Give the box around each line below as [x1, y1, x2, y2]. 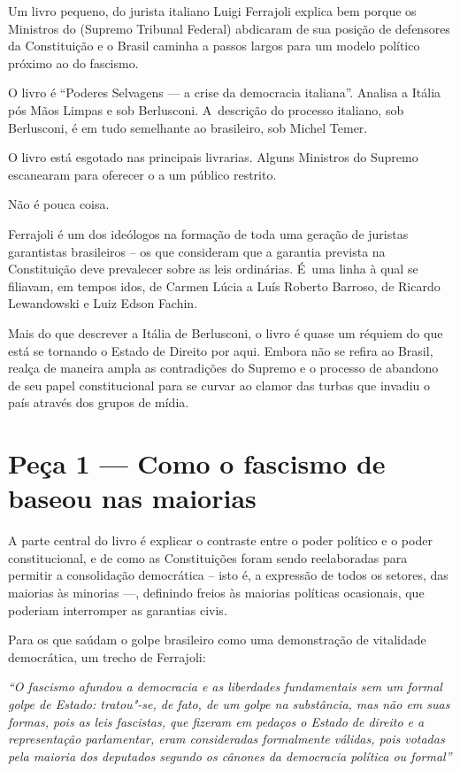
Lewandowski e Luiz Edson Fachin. [8, 294, 198, 312]
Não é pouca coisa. [8, 195, 110, 213]
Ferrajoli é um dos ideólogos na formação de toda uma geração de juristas [8, 224, 409, 243]
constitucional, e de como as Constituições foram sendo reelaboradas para [8, 548, 408, 567]
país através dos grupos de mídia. [8, 393, 189, 412]
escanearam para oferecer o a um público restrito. [8, 165, 277, 183]
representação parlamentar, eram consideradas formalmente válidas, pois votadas [8, 729, 445, 748]
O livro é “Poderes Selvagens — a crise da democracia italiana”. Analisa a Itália [8, 83, 441, 102]
